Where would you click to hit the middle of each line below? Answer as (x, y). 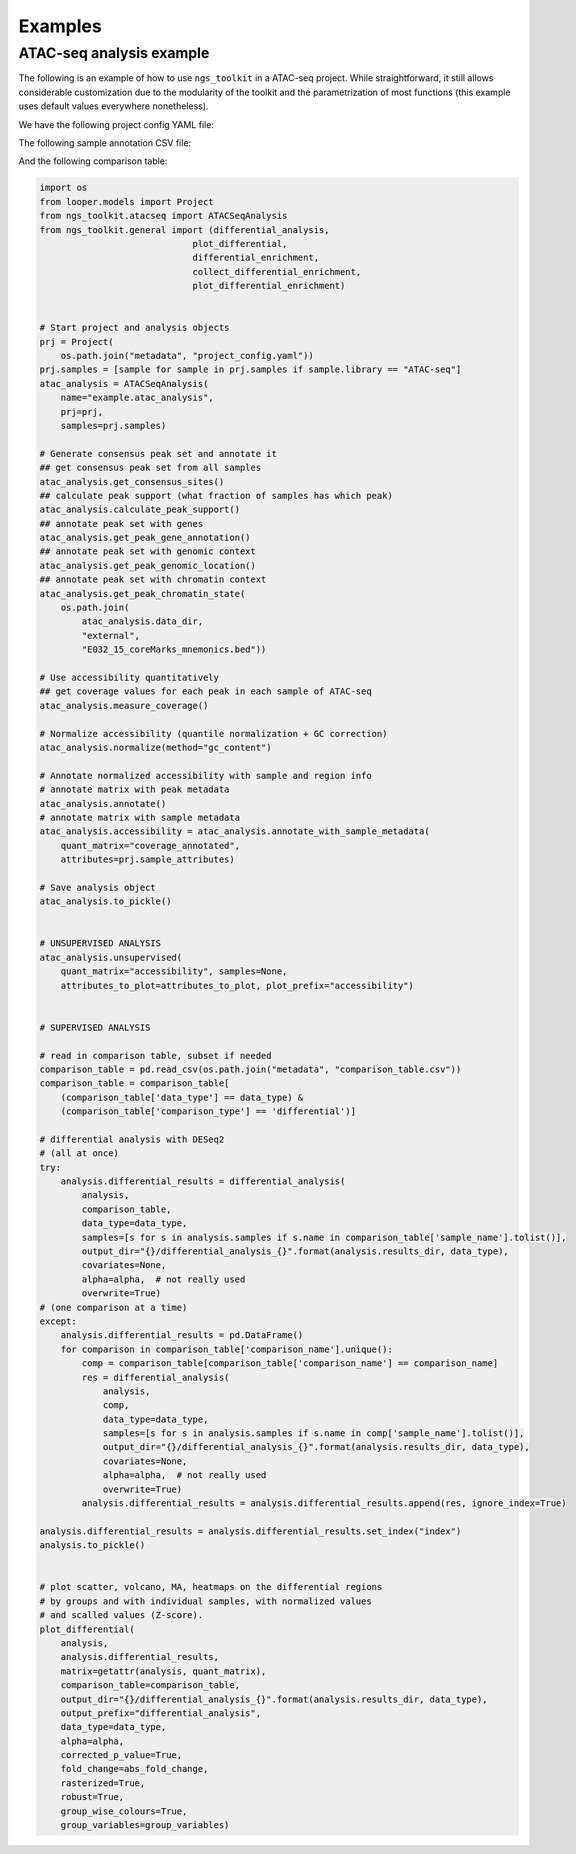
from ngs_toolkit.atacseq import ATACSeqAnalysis (163, 216)
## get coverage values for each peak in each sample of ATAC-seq (205, 691)
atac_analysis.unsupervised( (111, 957)
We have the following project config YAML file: (116, 124)
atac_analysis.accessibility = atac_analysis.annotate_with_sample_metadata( (234, 831)
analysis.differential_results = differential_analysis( (203, 1181)
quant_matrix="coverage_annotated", (150, 845)
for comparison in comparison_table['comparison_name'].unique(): (227, 1349)
